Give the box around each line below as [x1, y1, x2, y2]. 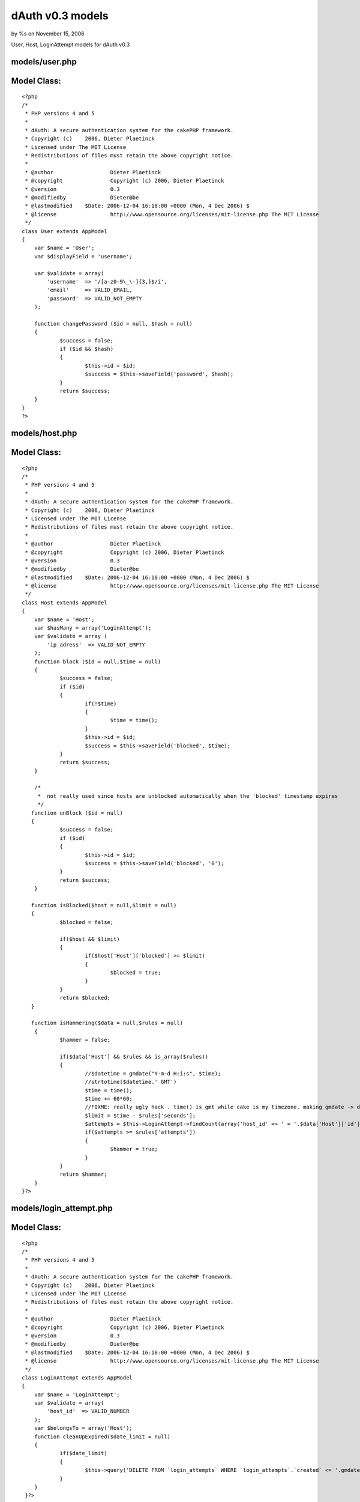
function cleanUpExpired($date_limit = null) [34, 1433, 171, 1440]
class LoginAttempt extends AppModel [22, 1374, 133, 1381]
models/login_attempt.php [11, 1203, 113, 1214]
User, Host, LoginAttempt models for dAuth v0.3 [11, 41, 130, 48]
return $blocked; [59, 994, 111, 1002]
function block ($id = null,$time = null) [34, 658, 161, 665]
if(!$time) [85, 700, 117, 707]
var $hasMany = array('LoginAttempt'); [34, 625, 152, 631]
